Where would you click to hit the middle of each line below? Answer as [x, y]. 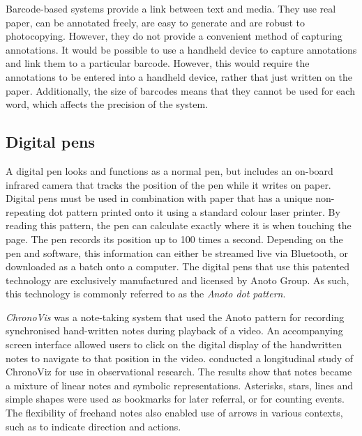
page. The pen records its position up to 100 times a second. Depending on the [174, 239]
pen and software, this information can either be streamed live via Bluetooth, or [177, 252]
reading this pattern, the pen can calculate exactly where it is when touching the [179, 225]
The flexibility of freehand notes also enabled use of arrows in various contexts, [174, 413]
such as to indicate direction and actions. [93, 426]
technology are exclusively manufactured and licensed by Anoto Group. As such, [178, 280]
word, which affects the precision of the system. [107, 104]
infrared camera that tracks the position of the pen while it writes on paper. [168, 184]
